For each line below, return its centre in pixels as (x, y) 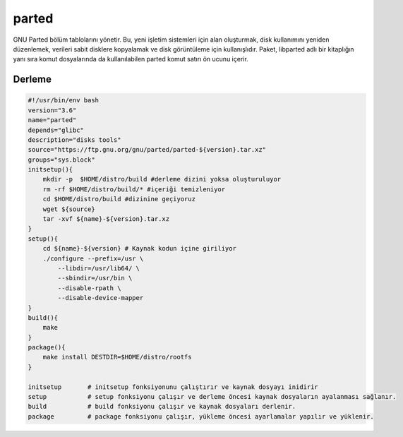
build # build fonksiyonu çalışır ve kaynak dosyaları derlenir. (162, 407)
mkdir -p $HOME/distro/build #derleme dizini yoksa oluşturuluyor (162, 179)
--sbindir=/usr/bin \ (95, 278)
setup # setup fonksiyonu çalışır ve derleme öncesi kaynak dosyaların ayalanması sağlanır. (212, 397)
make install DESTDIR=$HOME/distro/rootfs (117, 357)
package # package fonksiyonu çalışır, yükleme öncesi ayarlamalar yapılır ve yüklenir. (201, 416)
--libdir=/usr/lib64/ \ (99, 268)
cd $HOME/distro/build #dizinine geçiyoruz (119, 199)
